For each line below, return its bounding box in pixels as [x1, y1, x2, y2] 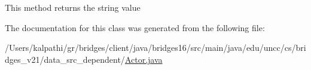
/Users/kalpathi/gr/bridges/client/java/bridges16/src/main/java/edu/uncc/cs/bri [5, 41, 306, 54]
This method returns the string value [5, 1, 141, 13]
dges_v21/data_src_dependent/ [5, 53, 125, 65]
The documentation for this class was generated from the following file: [5, 21, 265, 34]
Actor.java [124, 53, 163, 65]
